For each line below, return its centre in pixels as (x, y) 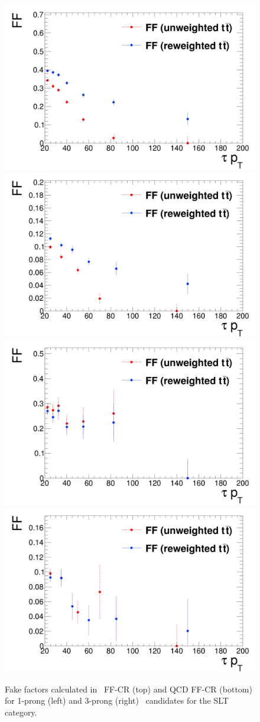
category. (21, 712)
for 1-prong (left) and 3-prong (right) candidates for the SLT (117, 700)
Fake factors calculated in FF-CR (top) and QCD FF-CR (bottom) (129, 689)
